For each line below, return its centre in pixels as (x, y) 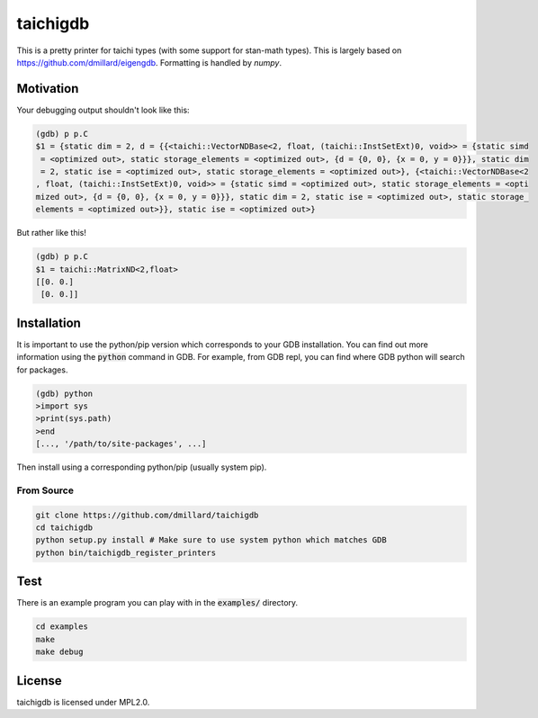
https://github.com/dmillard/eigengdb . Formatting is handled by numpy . (149, 62)
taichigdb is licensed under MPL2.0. (83, 702)
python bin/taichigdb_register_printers (126, 552)
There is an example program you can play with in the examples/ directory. (157, 603)
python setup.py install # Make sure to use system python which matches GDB (211, 540)
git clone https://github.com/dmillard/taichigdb (147, 515)
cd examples (62, 627)
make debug (59, 652)
